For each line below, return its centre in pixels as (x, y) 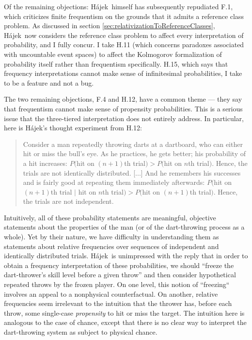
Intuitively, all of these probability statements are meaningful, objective (110, 217)
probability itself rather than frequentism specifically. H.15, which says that (116, 63)
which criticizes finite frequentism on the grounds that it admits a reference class (124, 16)
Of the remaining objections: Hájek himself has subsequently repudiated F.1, (118, 6)
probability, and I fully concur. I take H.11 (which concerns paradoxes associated (124, 45)
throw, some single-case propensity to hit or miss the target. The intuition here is (124, 313)
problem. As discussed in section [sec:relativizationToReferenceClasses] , (110, 26)
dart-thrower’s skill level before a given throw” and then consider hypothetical (120, 275)
